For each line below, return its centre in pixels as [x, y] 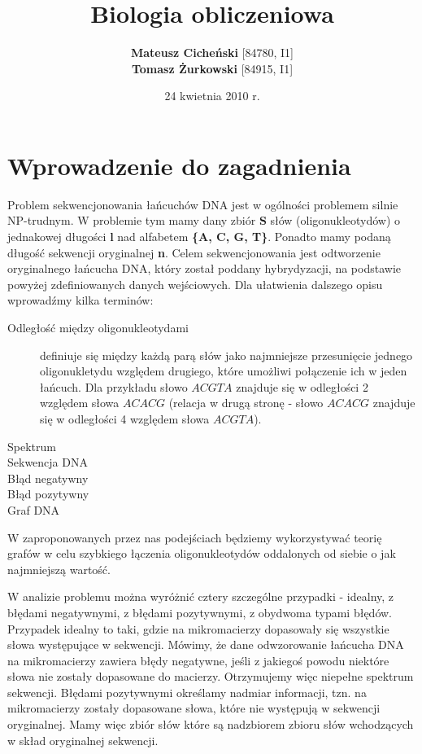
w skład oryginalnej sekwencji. [83, 740]
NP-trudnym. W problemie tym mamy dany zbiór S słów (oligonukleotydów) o [204, 220]
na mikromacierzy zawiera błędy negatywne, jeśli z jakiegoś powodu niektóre [198, 660]
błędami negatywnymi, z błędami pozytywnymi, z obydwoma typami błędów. [200, 612]
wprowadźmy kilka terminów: [80, 300]
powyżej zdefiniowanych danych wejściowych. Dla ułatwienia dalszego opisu [195, 284]
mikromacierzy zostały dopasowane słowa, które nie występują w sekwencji [194, 708]
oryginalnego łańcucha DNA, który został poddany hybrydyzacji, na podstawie [204, 268]
